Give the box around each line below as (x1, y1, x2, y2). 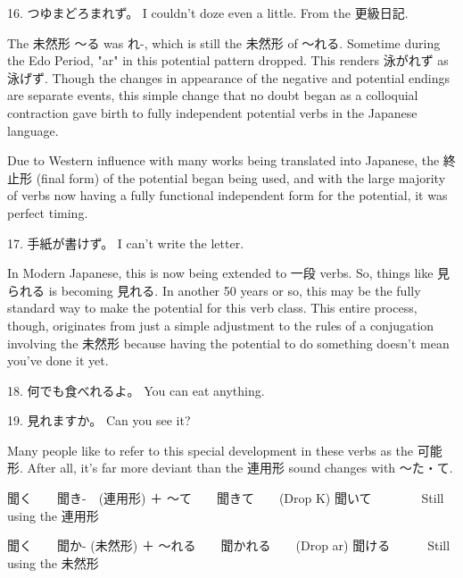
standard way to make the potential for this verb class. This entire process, (7, 298, 418, 317)
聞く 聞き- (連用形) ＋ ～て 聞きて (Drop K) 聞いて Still (7, 489, 444, 507)
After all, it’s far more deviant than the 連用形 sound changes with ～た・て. (27, 458, 453, 477)
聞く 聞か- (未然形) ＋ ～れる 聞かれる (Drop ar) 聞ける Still (7, 536, 451, 555)
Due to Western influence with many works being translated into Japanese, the (7, 151, 440, 170)
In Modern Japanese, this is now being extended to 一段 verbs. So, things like (7, 264, 434, 282)
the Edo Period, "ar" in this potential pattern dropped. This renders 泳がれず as (7, 51, 449, 70)
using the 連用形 (7, 506, 99, 524)
